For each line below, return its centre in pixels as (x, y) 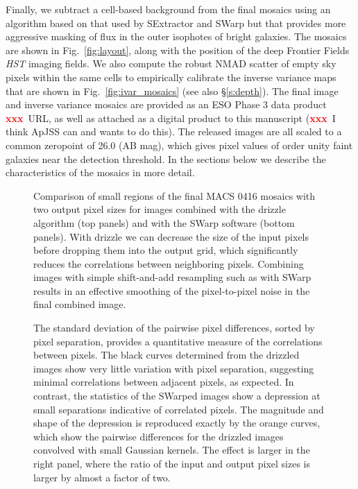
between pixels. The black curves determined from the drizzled (167, 355)
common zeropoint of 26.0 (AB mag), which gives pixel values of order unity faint (179, 145)
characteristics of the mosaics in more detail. (100, 172)
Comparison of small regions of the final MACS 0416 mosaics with (174, 195)
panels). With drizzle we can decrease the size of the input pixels (171, 236)
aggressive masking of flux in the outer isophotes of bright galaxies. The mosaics (176, 36)
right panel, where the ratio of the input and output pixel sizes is (172, 463)
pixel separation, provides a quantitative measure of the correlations (178, 341)
